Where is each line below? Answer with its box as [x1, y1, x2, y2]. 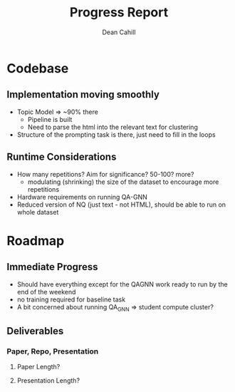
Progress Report [69, 4, 169, 21]
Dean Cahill [102, 28, 136, 36]
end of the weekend [16, 287, 76, 296]
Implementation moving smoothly [6, 88, 160, 100]
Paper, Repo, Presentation [6, 346, 99, 356]
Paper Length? [16, 363, 61, 371]
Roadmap [6, 232, 65, 249]
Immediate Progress [6, 261, 98, 273]
